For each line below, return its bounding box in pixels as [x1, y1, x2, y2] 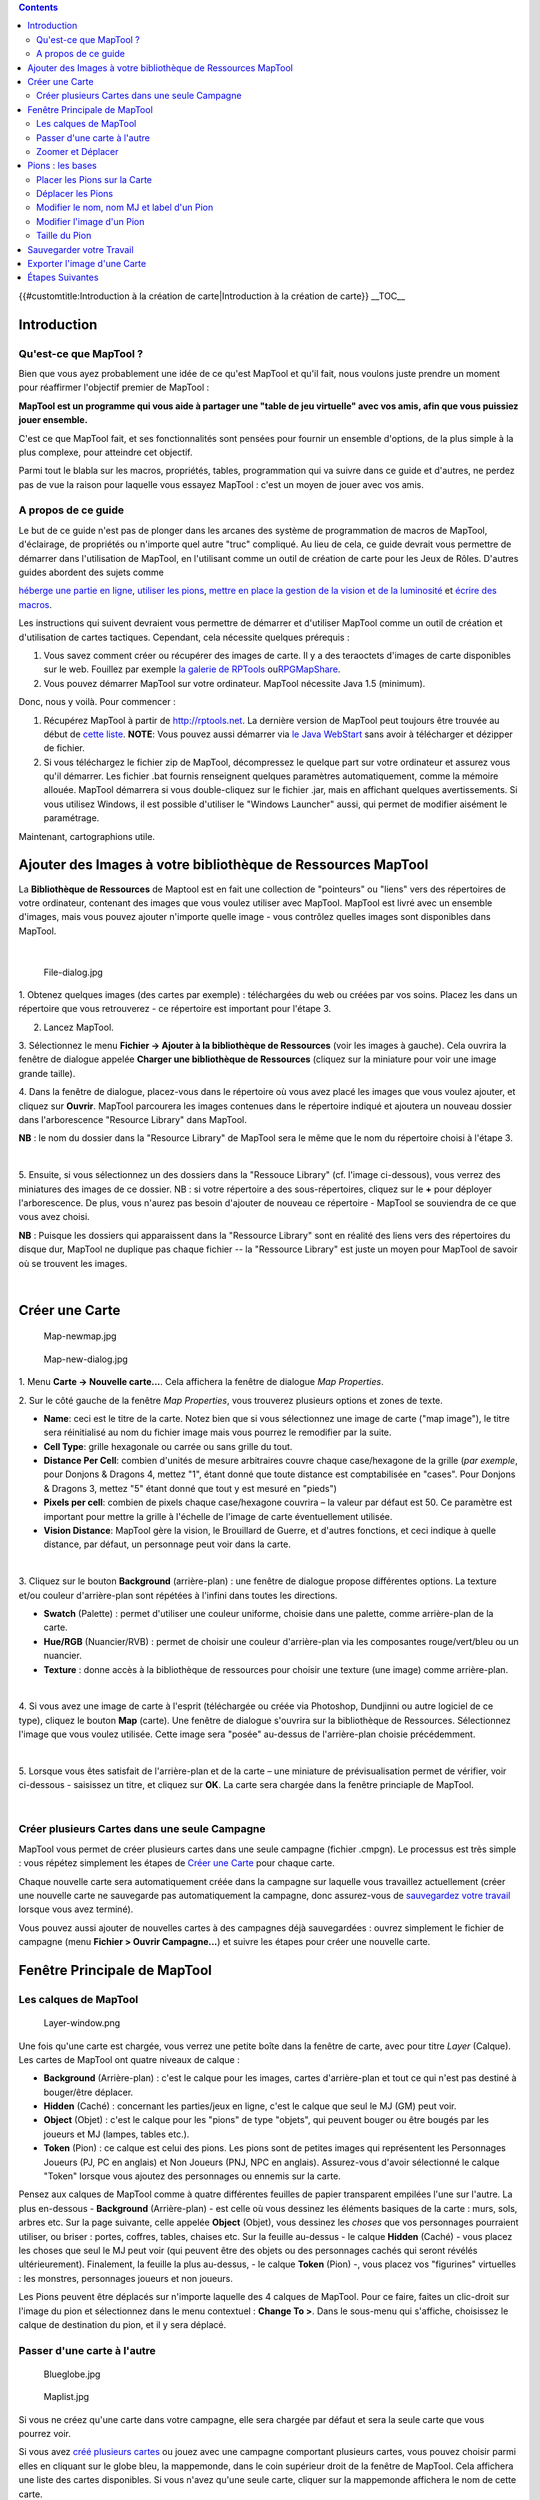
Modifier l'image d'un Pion [36, 215, 145, 227]
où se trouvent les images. [18, 1257, 128, 1269]
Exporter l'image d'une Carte [27, 258, 147, 270]
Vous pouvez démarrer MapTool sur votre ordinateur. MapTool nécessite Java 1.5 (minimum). [43, 677, 426, 689]
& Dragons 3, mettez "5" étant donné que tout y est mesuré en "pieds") [43, 1482, 337, 1494]
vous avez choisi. [18, 1211, 90, 1223]
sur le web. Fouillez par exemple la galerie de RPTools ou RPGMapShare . [43, 663, 341, 675]
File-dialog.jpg [43, 966, 104, 978]
